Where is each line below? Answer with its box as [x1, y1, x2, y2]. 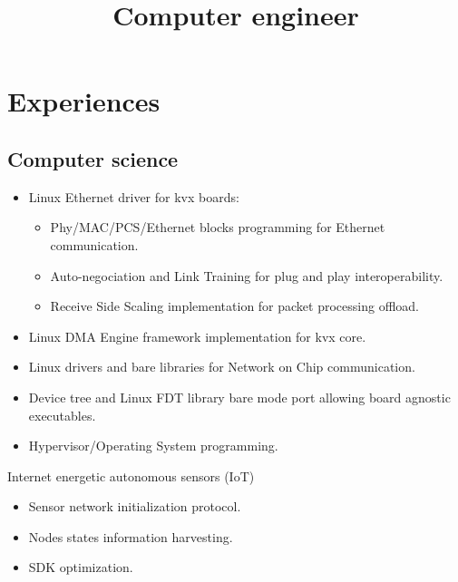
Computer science [7, 144, 179, 172]
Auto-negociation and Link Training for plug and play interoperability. [50, 266, 443, 285]
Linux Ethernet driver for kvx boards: [28, 187, 239, 206]
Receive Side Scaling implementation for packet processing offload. [50, 296, 419, 315]
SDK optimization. [28, 558, 133, 577]
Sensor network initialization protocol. [28, 497, 241, 516]
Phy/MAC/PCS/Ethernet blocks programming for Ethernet [50, 218, 385, 237]
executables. [28, 405, 96, 424]
